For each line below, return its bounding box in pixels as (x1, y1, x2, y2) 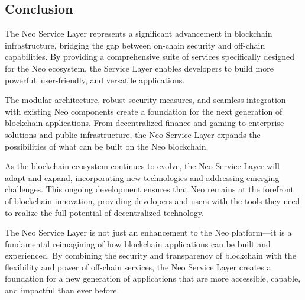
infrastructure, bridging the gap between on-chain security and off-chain (5, 38, 265, 51)
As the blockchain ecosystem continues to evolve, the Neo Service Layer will (5, 160, 280, 172)
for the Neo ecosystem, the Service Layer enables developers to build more (5, 62, 274, 74)
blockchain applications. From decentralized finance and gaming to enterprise (5, 117, 284, 129)
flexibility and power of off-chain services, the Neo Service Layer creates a (5, 260, 271, 273)
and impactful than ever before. (5, 284, 119, 296)
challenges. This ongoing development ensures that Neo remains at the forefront (5, 183, 294, 195)
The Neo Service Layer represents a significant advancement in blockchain (5, 27, 272, 40)
